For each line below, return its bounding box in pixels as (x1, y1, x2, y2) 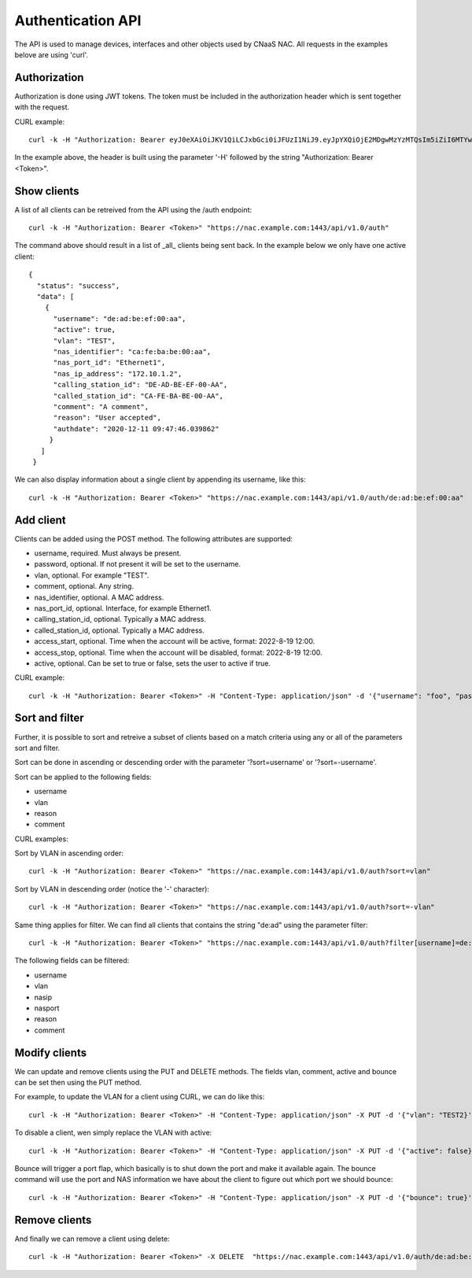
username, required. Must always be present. (34, 548, 182, 558)
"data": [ (36, 292, 75, 301)
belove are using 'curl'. (14, 50, 89, 59)
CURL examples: (14, 834, 68, 844)
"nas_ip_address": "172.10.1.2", (53, 369, 183, 378)
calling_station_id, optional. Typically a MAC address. (34, 615, 207, 624)
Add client (14, 513, 66, 526)
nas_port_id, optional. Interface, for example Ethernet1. (34, 603, 212, 613)
